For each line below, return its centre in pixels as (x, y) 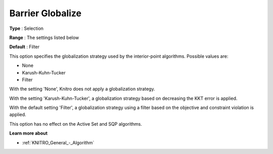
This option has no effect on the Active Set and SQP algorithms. (76, 124)
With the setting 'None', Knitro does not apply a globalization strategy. (82, 89)
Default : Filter (25, 47)
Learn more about (29, 133)
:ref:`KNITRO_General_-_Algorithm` (58, 142)
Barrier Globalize (45, 13)
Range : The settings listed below (44, 37)
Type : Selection (27, 28)
